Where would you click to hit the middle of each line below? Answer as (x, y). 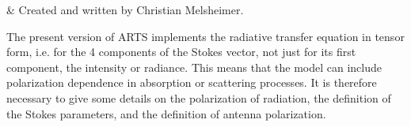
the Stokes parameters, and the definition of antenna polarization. (166, 113)
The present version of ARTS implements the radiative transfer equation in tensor (205, 36)
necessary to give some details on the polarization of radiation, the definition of (199, 97)
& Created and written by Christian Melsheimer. (125, 9)
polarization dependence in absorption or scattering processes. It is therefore (192, 82)
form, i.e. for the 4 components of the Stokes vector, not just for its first (181, 52)
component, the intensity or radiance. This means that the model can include (194, 67)
